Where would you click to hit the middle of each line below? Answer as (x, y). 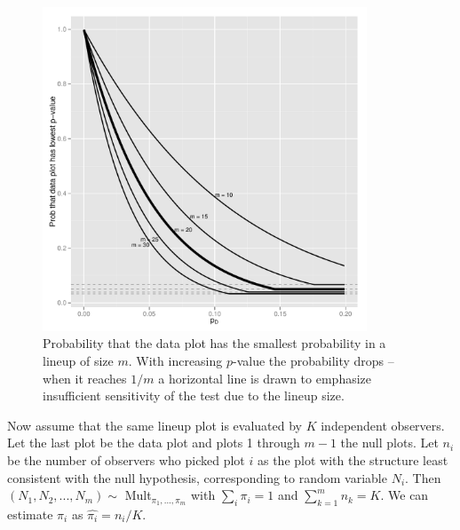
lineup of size (78, 360)
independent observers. (383, 425)
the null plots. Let (389, 443)
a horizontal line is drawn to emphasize (265, 378)
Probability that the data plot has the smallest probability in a (214, 343)
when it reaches (85, 378)
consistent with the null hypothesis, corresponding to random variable (197, 477)
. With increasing (175, 360)
